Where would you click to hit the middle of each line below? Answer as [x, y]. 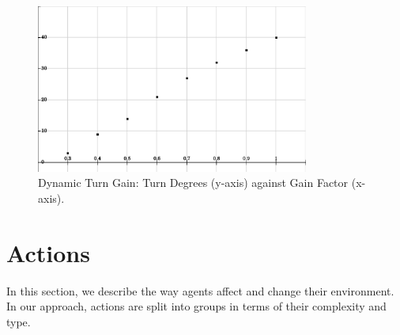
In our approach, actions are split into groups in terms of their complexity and [196, 306]
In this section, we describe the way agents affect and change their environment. [200, 290]
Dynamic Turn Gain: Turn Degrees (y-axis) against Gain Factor [193, 183]
